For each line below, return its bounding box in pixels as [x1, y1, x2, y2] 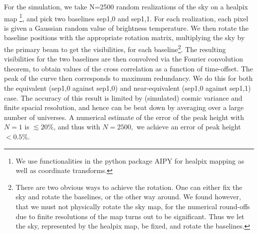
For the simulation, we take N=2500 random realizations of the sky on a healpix [4, 1, 248, 11]
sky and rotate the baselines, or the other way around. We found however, [15, 191, 241, 202]
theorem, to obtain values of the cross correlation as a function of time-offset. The [4, 63, 253, 73]
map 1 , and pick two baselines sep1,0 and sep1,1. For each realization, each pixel [4, 11, 249, 23]
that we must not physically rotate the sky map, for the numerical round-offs [15, 201, 250, 211]
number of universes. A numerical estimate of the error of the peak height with [4, 112, 244, 122]
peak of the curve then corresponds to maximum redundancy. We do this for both [4, 73, 253, 83]
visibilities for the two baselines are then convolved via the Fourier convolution [4, 54, 243, 64]
